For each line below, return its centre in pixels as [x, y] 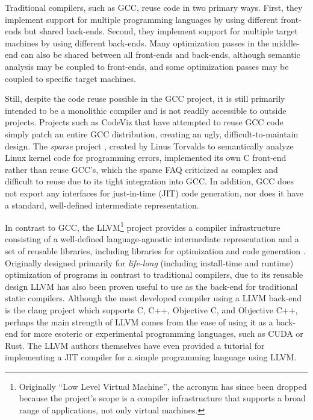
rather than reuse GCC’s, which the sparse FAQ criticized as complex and [141, 169]
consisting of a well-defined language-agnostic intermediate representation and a [152, 239]
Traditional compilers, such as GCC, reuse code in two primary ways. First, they [154, 7]
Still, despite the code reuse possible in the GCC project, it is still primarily [145, 99]
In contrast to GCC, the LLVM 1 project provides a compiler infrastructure [143, 226]
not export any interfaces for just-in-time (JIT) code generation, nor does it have [154, 193]
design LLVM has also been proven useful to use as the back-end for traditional [151, 286]
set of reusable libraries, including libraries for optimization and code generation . [155, 250]
